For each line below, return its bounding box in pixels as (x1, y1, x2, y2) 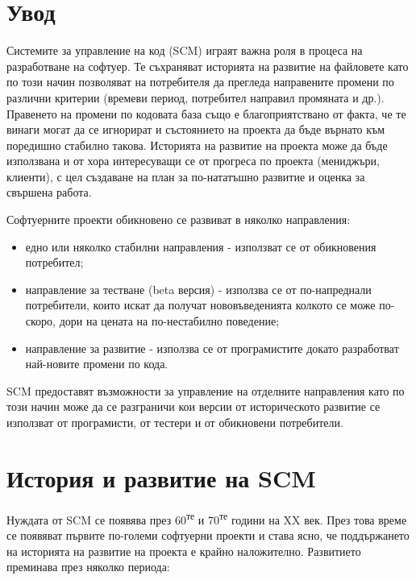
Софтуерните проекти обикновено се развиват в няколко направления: (6, 211, 351, 228)
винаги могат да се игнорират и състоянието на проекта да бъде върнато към (6, 121, 385, 138)
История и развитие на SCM (6, 461, 316, 494)
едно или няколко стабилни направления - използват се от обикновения (25, 238, 376, 255)
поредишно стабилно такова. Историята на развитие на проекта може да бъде (6, 136, 388, 153)
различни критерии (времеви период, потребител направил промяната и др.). (6, 89, 385, 106)
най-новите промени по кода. (25, 355, 168, 372)
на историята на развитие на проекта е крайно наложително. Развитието (6, 542, 361, 559)
